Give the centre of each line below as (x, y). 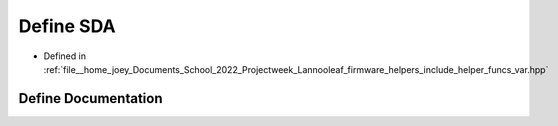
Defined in (65, 56)
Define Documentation (90, 98)
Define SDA (67, 26)
